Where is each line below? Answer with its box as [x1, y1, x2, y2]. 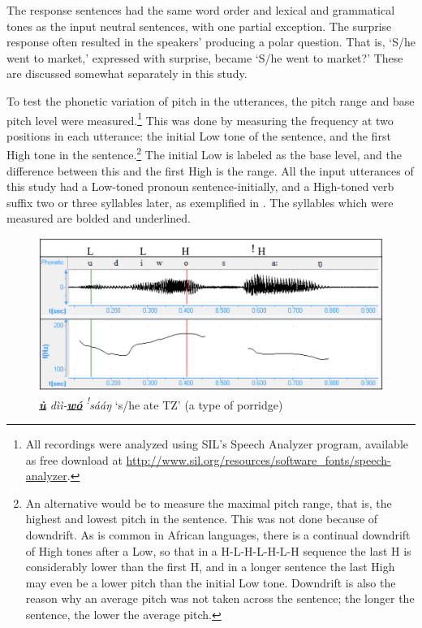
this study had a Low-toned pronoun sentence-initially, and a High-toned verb [6, 178, 394, 195]
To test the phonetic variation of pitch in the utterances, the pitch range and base [6, 92, 415, 109]
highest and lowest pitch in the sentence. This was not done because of [25, 510, 378, 527]
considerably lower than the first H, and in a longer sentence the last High [25, 558, 395, 575]
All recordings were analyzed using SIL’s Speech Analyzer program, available [25, 435, 409, 453]
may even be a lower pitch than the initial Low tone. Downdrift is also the [25, 574, 396, 591]
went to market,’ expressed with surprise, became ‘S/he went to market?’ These [6, 49, 403, 66]
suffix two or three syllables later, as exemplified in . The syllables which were [6, 193, 394, 210]
